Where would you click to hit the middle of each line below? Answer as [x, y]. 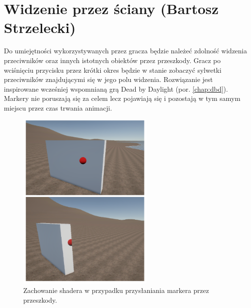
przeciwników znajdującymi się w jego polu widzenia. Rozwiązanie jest [109, 79]
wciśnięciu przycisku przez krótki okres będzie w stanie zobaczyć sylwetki [113, 70]
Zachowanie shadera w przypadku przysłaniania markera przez [116, 290]
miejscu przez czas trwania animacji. [58, 107]
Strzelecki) [40, 27]
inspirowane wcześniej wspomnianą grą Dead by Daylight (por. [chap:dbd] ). [116, 89]
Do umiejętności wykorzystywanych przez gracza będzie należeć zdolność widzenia [125, 51]
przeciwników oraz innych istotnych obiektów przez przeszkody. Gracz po [112, 60]
